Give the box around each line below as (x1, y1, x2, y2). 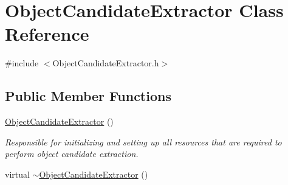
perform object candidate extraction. (5, 147, 139, 160)
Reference (5, 21, 89, 46)
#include (5, 57, 39, 69)
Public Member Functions (5, 86, 171, 105)
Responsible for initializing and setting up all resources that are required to (5, 135, 282, 148)
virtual (5, 167, 30, 180)
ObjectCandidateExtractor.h (52, 57, 159, 69)
